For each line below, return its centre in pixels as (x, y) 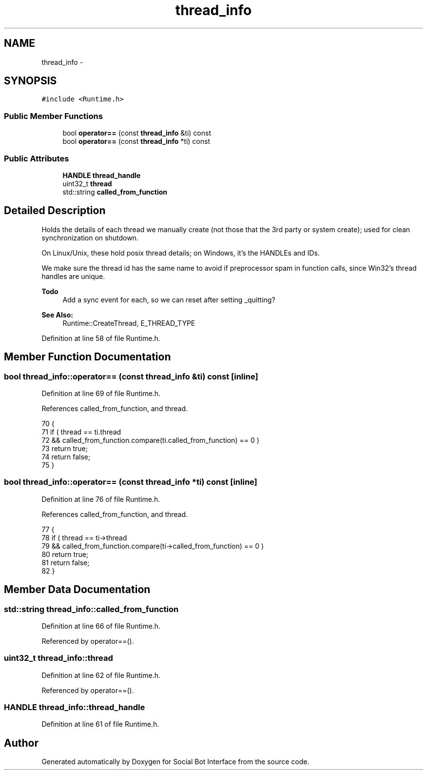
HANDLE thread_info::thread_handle (75, 707)
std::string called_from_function (115, 192)
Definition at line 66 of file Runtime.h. (101, 626)
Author (21, 743)
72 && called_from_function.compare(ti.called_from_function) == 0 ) (150, 440)
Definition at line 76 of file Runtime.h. (101, 499)
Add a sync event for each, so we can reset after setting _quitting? (169, 299)
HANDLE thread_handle (102, 175)
